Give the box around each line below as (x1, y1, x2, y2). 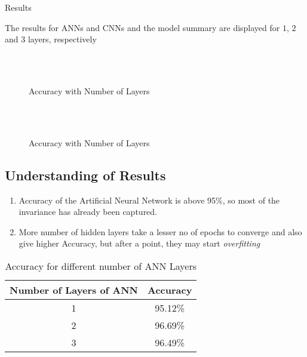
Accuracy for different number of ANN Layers (5, 258, 197, 273)
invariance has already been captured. (19, 205, 158, 218)
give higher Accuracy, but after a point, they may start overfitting (19, 237, 260, 250)
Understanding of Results (5, 165, 166, 184)
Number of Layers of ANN (10, 282, 139, 297)
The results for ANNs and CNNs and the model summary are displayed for (5, 21, 280, 33)
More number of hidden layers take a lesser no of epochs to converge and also (19, 225, 302, 238)
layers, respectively (27, 33, 97, 45)
